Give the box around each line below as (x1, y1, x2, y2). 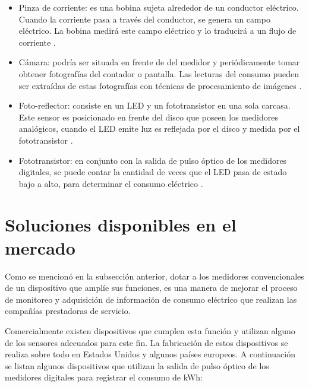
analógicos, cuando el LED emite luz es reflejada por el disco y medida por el (18, 122, 300, 135)
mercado (5, 235, 75, 259)
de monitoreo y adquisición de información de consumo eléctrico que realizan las (5, 293, 297, 305)
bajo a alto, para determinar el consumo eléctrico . (18, 177, 203, 189)
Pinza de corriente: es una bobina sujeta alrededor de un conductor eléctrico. (18, 1, 299, 13)
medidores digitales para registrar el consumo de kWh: (5, 371, 203, 383)
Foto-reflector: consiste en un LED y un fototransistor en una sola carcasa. (18, 99, 291, 112)
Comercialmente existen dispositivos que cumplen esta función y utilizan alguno (5, 325, 295, 337)
